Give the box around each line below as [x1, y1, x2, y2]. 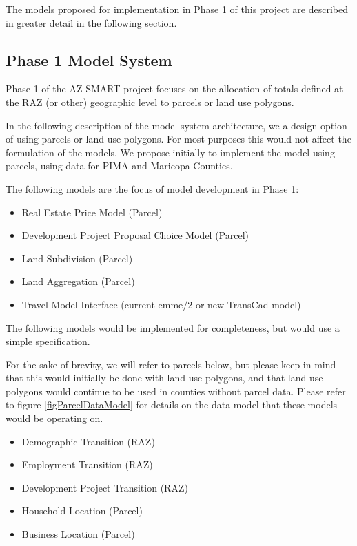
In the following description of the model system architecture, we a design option [6, 118, 347, 132]
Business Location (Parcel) [21, 527, 135, 541]
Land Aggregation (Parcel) [21, 274, 135, 288]
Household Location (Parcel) [21, 503, 143, 518]
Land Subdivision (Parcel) [21, 251, 133, 265]
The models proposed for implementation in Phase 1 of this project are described [6, 2, 348, 16]
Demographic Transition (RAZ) [21, 434, 155, 448]
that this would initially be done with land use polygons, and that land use [6, 370, 323, 385]
